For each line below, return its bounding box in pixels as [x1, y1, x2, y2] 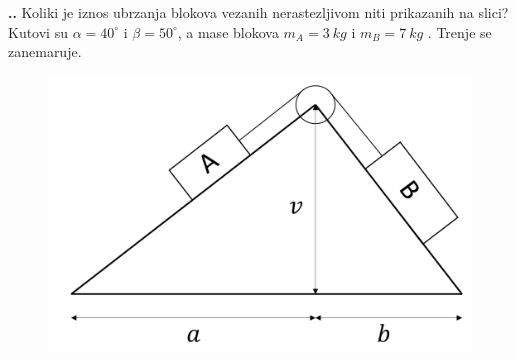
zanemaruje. [8, 41, 82, 62]
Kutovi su [8, 21, 68, 42]
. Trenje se [427, 21, 492, 42]
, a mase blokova [177, 21, 279, 42]
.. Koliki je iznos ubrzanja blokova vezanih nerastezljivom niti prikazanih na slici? [8, 2, 509, 22]
